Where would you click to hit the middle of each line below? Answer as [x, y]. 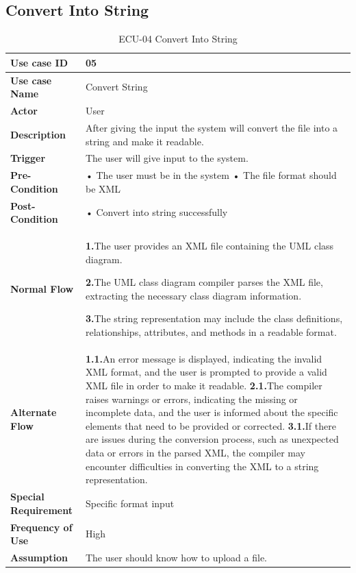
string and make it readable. [144, 141]
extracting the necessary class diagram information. [193, 295]
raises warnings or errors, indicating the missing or [191, 399]
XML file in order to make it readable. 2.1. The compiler [204, 386]
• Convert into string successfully [156, 212]
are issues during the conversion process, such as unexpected [212, 439]
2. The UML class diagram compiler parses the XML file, [204, 282]
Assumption [39, 557]
